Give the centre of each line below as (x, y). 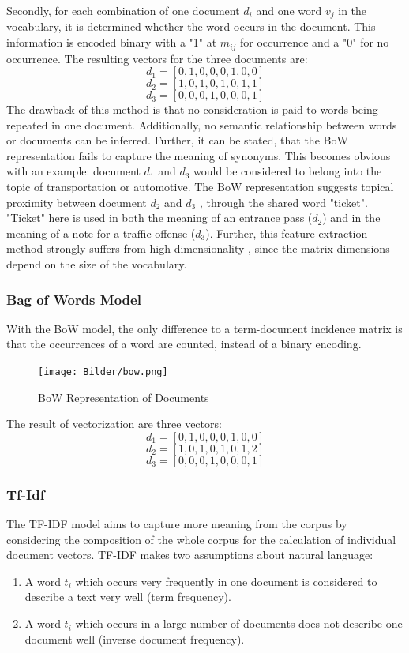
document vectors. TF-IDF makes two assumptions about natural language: (190, 555)
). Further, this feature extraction (287, 233)
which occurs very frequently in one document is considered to (226, 581)
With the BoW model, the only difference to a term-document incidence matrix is (204, 328)
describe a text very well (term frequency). (128, 597)
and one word (289, 10)
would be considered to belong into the (288, 171)
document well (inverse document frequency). (135, 638)
